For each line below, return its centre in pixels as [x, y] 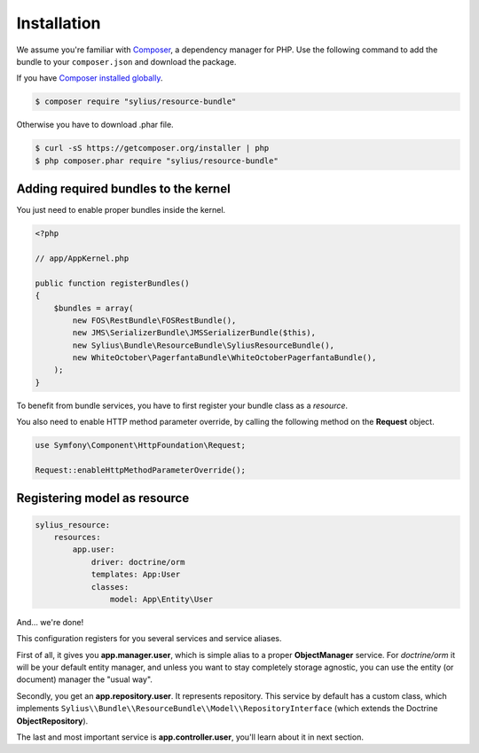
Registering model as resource [103, 498]
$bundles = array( [94, 308]
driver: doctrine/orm [138, 562]
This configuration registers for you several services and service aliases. [149, 639]
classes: [110, 587]
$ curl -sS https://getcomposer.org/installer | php [152, 148]
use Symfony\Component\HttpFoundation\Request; [140, 445]
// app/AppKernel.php [82, 258]
